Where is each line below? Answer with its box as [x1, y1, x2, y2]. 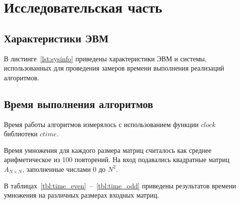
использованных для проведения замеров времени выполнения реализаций [4, 63, 224, 73]
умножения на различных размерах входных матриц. [4, 190, 159, 200]
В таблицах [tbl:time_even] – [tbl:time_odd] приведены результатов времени [4, 180, 236, 190]
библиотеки [4, 129, 38, 139]
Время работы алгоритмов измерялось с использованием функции [4, 119, 199, 129]
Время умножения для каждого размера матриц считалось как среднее [4, 145, 212, 155]
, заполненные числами [22, 164, 91, 174]
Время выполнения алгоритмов [4, 96, 153, 111]
